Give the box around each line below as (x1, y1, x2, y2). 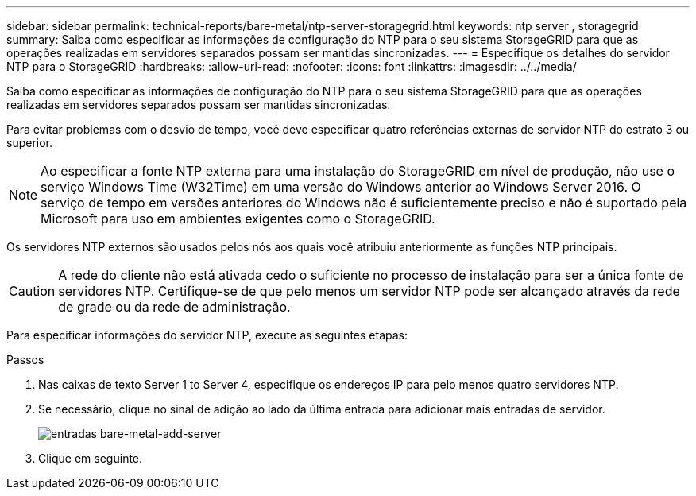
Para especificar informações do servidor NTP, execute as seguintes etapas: (6, 328, 408, 342)
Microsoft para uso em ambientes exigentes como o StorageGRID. (41, 211, 435, 227)
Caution (9, 283, 56, 299)
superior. (6, 136, 53, 149)
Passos (6, 353, 44, 366)
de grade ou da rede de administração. (58, 299, 291, 315)
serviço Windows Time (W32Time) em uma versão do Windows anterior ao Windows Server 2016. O (41, 179, 641, 195)
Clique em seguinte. (38, 451, 143, 465)
